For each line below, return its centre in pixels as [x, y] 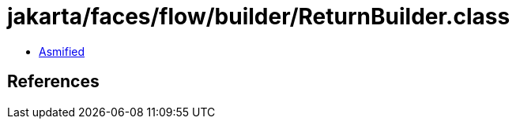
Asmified [62, 51]
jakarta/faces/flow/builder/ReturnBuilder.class [259, 17]
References [53, 82]
